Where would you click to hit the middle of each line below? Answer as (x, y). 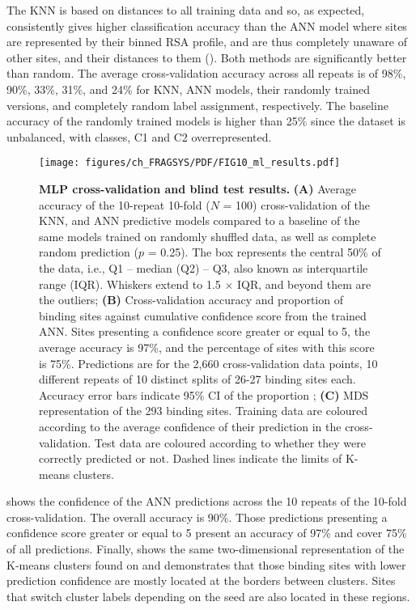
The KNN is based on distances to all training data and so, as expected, (186, 10)
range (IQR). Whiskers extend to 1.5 (130, 284)
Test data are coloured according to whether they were (230, 442)
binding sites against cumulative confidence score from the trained (203, 315)
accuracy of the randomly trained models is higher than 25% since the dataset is (206, 121)
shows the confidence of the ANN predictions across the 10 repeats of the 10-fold (207, 501)
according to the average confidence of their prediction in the (190, 426)
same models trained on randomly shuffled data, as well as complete (208, 236)
